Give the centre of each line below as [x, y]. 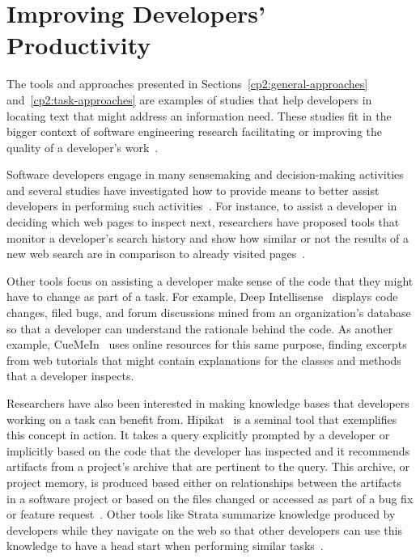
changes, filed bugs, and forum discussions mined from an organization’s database [209, 313]
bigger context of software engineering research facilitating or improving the [194, 131]
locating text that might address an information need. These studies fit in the [199, 115]
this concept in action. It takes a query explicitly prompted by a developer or [198, 435]
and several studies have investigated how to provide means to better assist [193, 190]
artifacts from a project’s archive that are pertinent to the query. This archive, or [208, 466]
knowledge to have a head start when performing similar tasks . [165, 546]
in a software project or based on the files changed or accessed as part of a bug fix [210, 498]
